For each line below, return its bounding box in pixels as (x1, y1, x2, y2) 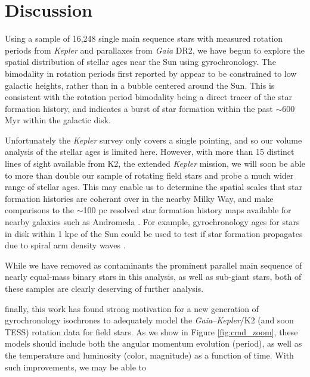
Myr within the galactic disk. (5, 114, 111, 126)
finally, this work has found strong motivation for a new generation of (5, 302, 259, 314)
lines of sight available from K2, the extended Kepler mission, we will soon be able (5, 157, 305, 170)
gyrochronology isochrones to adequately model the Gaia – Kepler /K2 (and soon (5, 314, 294, 326)
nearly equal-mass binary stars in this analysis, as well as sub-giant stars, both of (5, 270, 302, 283)
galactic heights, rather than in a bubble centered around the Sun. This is (5, 79, 275, 91)
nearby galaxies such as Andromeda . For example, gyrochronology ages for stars (5, 216, 300, 228)
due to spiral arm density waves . (5, 239, 126, 251)
